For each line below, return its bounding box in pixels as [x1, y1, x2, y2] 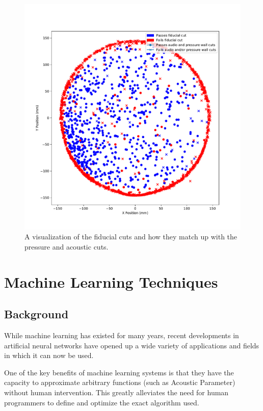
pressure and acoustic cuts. [24, 241, 109, 252]
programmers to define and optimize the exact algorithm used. [4, 397, 199, 407]
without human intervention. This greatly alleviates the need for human [4, 387, 229, 397]
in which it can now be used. [4, 350, 94, 361]
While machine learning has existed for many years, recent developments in [4, 330, 239, 340]
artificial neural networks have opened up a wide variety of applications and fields [4, 340, 259, 350]
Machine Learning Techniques [4, 271, 218, 292]
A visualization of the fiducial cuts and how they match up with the [24, 231, 238, 242]
